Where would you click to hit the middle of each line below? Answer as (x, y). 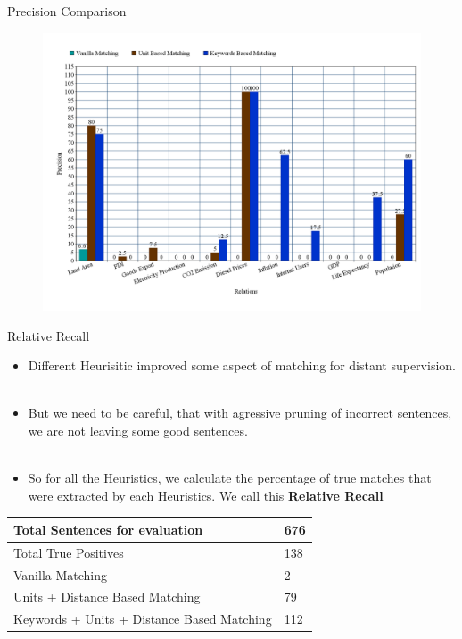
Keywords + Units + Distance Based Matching (143, 619)
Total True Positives (69, 552)
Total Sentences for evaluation (108, 529)
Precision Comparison (67, 11)
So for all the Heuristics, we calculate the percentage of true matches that (230, 478)
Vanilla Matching (61, 574)
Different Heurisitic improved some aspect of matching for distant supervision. (242, 365)
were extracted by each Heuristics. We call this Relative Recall (206, 495)
